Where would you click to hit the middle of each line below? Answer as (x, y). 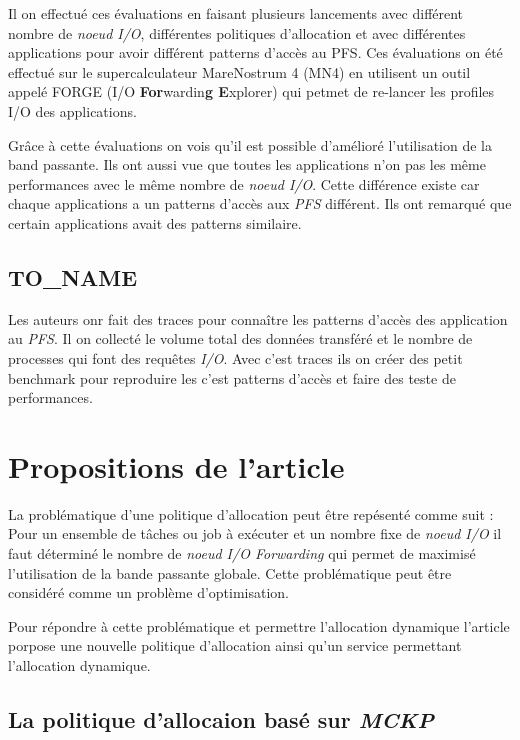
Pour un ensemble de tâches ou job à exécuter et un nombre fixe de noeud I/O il (255, 533)
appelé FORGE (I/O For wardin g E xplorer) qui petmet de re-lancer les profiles (251, 91)
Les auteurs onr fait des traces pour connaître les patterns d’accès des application (258, 318)
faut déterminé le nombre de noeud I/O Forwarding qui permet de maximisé (242, 553)
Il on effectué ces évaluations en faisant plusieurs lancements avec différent (236, 13)
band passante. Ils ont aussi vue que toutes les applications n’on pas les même (247, 164)
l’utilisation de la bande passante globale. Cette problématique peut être (230, 572)
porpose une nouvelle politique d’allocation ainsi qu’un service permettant (235, 645)
